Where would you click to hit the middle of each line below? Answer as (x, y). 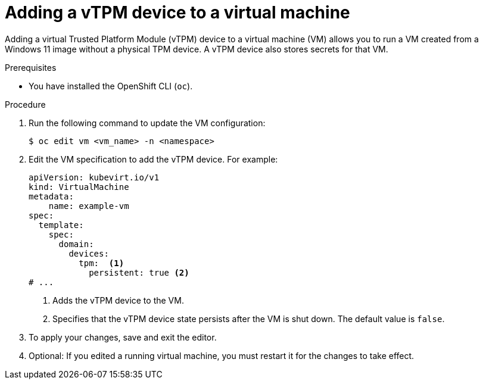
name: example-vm (89, 206)
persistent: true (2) (139, 272)
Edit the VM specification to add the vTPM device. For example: (153, 159)
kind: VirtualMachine (79, 187)
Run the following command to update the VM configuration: (147, 123)
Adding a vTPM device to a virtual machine (177, 13)
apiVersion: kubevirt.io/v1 (94, 177)
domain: (76, 244)
